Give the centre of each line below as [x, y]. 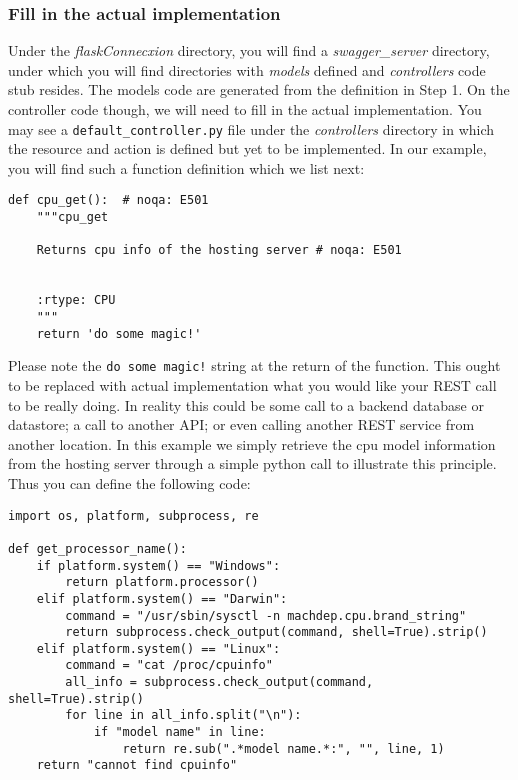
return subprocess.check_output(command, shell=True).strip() [276, 632]
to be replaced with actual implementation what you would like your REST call [252, 385]
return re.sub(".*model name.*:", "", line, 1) [283, 748]
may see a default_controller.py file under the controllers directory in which [251, 128]
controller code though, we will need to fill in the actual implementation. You [245, 109]
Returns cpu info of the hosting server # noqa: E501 [219, 250]
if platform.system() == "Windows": [158, 565]
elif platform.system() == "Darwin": [162, 598]
